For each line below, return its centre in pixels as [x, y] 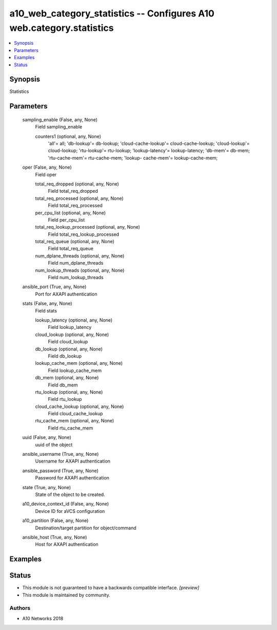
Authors [20, 608]
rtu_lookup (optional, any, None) [69, 392]
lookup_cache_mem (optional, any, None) [79, 363]
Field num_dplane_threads [76, 263]
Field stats [46, 310]
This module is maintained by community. [66, 595]
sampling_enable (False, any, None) [60, 119]
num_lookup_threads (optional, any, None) [80, 270]
